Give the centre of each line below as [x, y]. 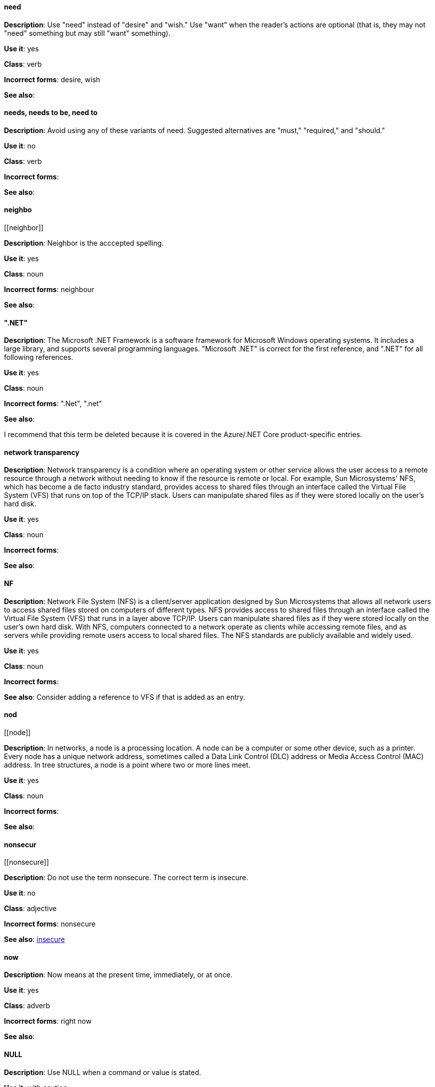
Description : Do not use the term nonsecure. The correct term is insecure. [126, 878]
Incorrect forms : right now [48, 1021]
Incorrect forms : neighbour [49, 290]
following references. [39, 357]
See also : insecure [35, 939]
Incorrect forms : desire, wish [52, 79]
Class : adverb [27, 1006]
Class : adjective [30, 909]
